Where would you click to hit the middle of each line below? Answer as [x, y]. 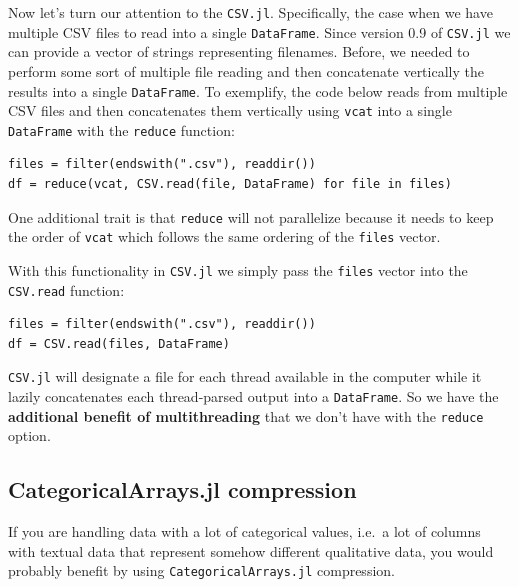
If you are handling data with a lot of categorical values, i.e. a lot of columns [244, 531]
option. [29, 435]
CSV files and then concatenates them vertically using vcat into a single [230, 110]
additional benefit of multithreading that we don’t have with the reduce [246, 415]
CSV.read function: [66, 289]
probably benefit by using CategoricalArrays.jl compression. [201, 570]
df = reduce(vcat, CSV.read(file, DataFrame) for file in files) [230, 184]
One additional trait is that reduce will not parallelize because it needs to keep [251, 216]
